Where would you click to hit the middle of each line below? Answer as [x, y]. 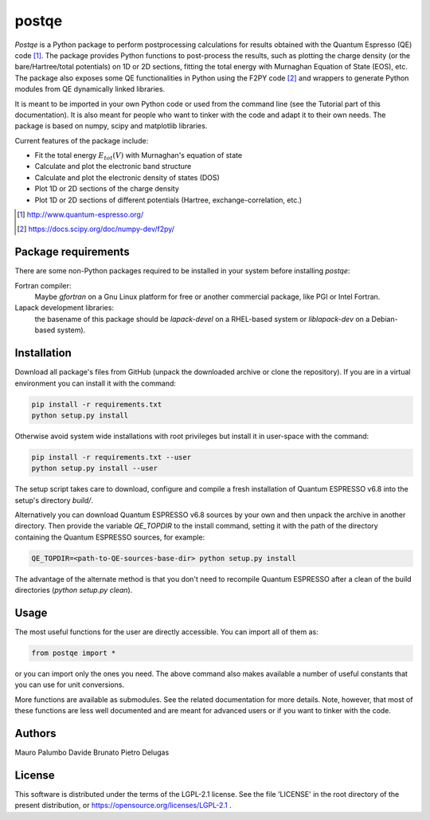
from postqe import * [74, 653]
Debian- [385, 319]
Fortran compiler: [43, 285]
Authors [35, 734]
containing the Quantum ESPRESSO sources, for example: [110, 537]
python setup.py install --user [95, 469]
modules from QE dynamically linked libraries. [90, 89]
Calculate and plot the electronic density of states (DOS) [127, 177]
